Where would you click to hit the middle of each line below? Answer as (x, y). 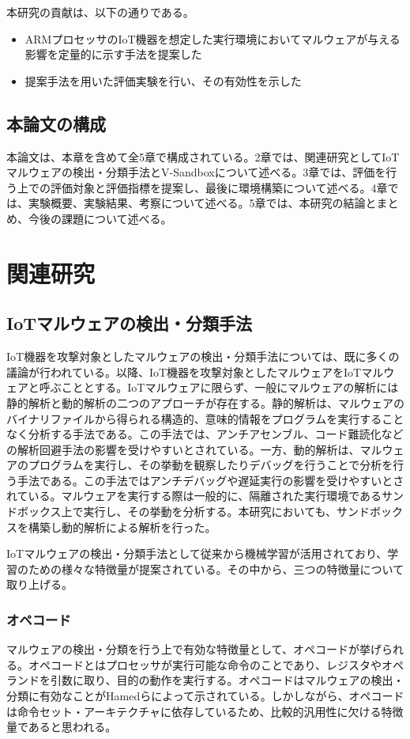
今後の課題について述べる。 (100, 218)
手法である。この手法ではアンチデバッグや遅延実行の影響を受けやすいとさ (211, 480)
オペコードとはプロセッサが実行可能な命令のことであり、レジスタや (205, 664)
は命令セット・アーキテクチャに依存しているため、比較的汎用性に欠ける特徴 (205, 711)
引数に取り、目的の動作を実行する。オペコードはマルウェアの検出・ (227, 680)
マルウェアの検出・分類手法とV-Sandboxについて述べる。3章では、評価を (196, 172)
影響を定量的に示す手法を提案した (113, 54)
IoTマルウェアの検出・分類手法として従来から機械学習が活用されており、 (197, 553)
